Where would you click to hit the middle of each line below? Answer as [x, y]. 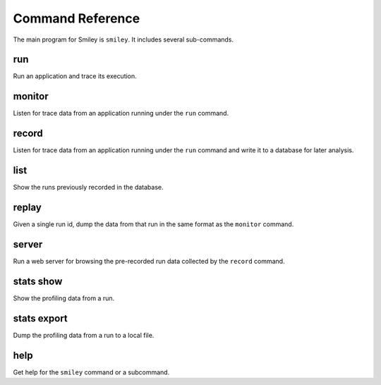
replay [27, 207]
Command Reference [77, 18]
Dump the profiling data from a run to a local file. [84, 335]
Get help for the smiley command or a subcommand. [91, 372]
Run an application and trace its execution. [75, 76]
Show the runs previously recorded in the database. [88, 188]
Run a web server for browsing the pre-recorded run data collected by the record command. [149, 261]
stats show [38, 281]
